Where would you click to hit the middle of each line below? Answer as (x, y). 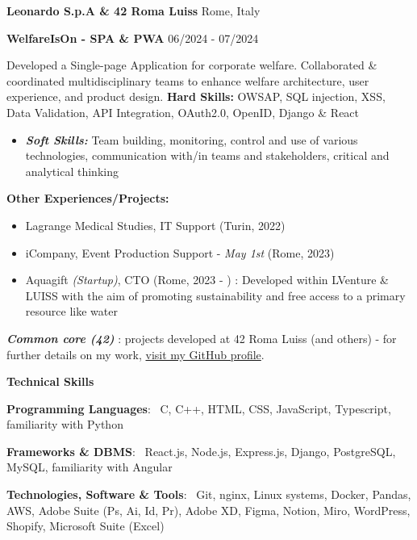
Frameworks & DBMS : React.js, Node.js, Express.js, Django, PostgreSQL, (201, 451)
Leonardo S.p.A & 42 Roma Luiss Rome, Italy (133, 10)
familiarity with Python (65, 424)
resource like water (71, 311)
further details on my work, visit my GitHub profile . (136, 354)
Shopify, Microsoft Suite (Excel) (85, 526)
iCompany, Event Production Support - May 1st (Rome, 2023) (180, 252)
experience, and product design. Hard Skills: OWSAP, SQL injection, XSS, (196, 96)
